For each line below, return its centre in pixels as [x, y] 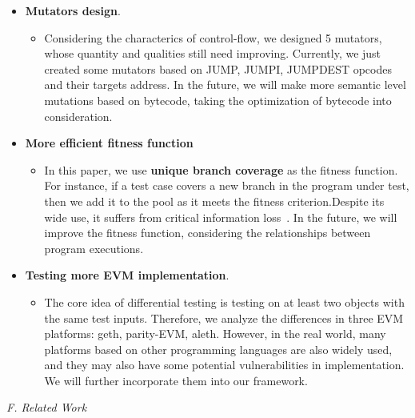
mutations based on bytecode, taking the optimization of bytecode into [218, 100]
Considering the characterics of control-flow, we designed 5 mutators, [213, 37]
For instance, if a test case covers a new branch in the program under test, [227, 185]
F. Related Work [47, 407]
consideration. [78, 116]
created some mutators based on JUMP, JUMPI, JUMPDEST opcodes [218, 68]
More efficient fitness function [109, 143]
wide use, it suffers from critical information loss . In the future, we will [221, 217]
